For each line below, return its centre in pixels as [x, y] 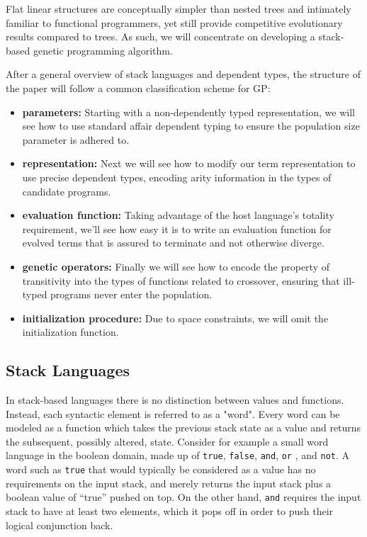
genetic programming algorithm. [103, 50]
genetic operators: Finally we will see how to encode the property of [176, 266]
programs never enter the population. [131, 294]
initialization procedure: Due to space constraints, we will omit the [175, 318]
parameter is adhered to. [76, 139]
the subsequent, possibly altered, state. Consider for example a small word [167, 441]
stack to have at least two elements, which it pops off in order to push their [170, 511]
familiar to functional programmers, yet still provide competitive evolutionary [174, 22]
